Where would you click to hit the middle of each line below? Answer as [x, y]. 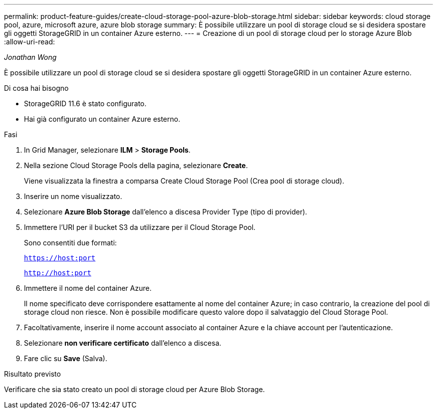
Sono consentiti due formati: [71, 243]
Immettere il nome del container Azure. [88, 288]
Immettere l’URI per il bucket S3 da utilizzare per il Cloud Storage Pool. [140, 227]
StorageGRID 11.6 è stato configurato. [85, 103]
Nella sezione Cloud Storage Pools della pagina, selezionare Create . [136, 165]
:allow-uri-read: [30, 42]
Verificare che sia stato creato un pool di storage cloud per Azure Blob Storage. [134, 389]
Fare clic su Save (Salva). [66, 358]
